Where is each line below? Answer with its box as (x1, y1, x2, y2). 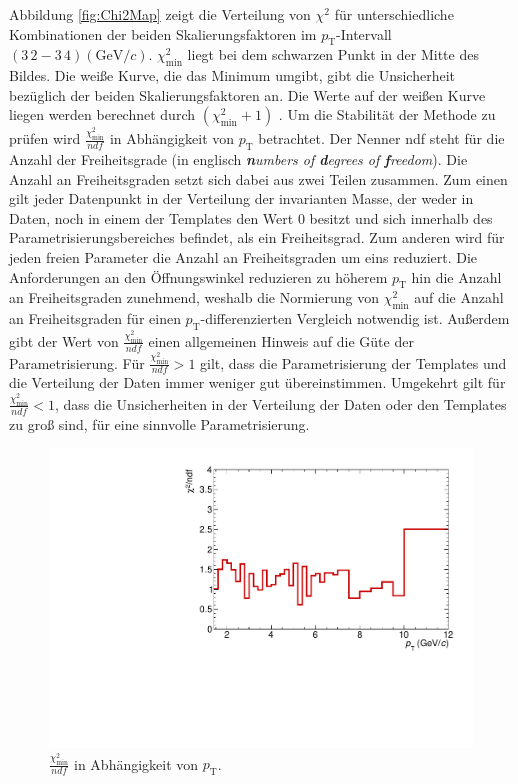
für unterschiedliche (334, 4, 454, 24)
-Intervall (336, 23, 392, 44)
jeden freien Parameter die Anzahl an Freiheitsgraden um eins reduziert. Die (9, 247, 478, 268)
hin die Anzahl (411, 266, 502, 287)
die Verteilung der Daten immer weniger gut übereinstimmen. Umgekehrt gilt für (9, 372, 506, 393)
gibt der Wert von (9, 330, 119, 351)
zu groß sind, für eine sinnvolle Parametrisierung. (9, 413, 310, 434)
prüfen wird (9, 128, 81, 149)
